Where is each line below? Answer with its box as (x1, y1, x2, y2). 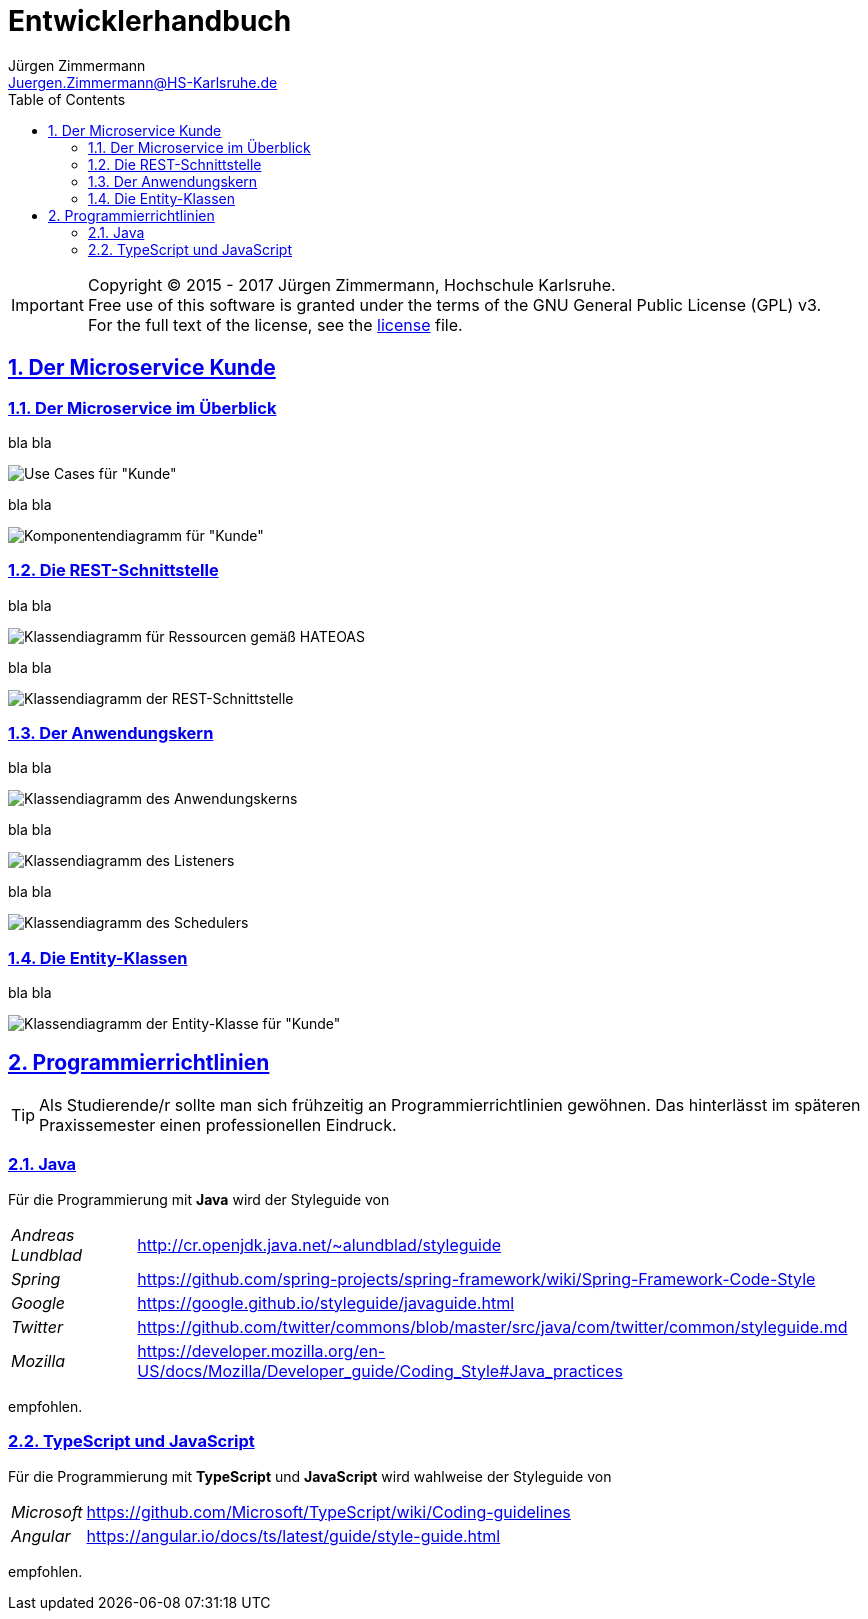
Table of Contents (8, 90, 126, 108)
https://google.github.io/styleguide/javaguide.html (137, 1292, 515, 1313)
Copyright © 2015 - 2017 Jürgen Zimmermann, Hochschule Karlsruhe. (87, 274, 616, 295)
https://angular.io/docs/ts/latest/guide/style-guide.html (86, 1525, 501, 1546)
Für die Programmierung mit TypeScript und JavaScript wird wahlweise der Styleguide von (8, 1467, 612, 1485)
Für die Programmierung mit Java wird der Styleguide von (8, 1190, 390, 1208)
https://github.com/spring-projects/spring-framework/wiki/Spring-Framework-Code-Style (137, 1268, 816, 1289)
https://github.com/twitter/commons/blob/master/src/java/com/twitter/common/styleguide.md (137, 1316, 848, 1337)
